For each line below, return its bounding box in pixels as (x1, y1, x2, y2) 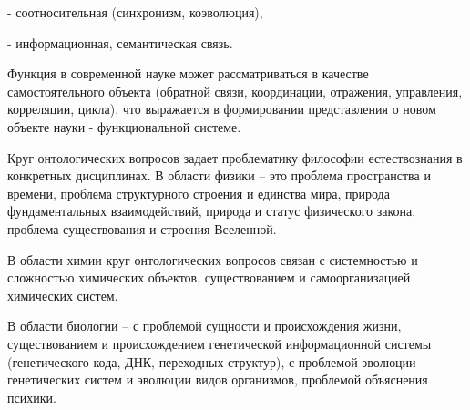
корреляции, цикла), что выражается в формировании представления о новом (7, 99, 436, 118)
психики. (7, 387, 56, 406)
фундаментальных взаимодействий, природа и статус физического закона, (7, 201, 416, 220)
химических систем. (7, 285, 118, 304)
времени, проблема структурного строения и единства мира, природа (7, 183, 390, 202)
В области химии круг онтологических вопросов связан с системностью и (7, 250, 418, 269)
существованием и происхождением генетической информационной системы (7, 333, 432, 353)
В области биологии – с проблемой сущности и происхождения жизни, (7, 316, 402, 335)
